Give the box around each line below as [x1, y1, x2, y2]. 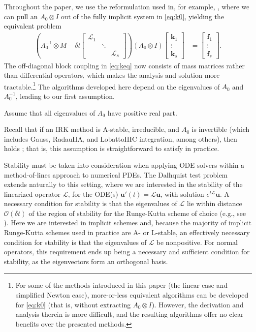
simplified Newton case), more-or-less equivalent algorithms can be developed [15, 290, 249, 300]
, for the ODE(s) [68, 188, 118, 199]
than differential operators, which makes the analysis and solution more [4, 70, 220, 80]
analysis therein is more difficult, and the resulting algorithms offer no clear [15, 309, 244, 319]
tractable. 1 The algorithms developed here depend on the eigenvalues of [4, 80, 220, 91]
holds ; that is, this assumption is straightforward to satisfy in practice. [4, 143, 219, 153]
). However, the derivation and [151, 299, 244, 309]
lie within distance [187, 198, 242, 209]
